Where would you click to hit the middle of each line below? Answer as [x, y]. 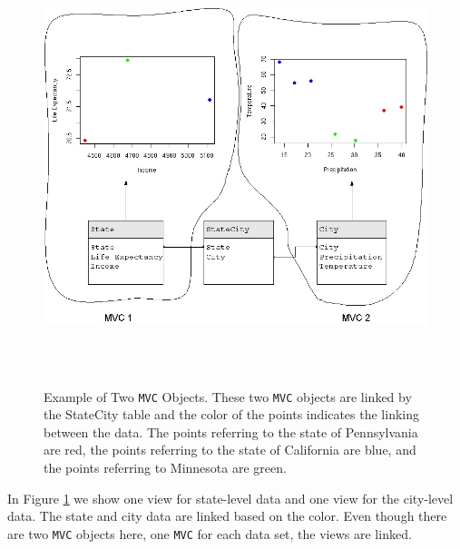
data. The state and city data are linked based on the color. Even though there [227, 516]
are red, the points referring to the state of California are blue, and [230, 450]
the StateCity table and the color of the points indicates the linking [231, 414]
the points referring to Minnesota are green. [165, 468]
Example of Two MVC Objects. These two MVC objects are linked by [228, 396]
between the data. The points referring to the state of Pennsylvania [231, 431]
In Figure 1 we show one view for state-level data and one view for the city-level [230, 498]
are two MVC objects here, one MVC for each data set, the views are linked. [210, 533]
